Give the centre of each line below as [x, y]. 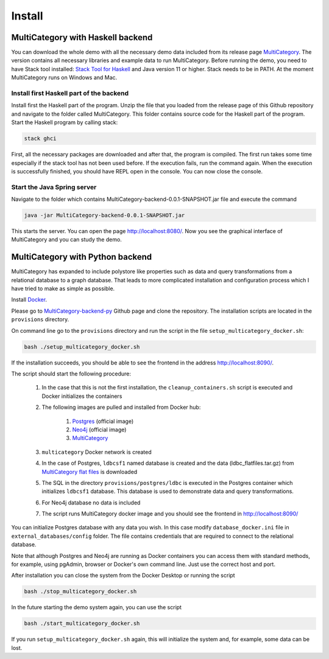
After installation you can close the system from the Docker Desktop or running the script [123, 576]
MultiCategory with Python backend [82, 257]
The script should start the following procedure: [71, 374]
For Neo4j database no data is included [91, 503]
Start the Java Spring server [54, 187]
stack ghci [40, 139]
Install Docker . [29, 300]
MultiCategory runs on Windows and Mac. [64, 78]
